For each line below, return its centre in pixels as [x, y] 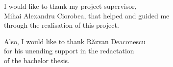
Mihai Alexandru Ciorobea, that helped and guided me [87, 15]
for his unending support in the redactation [69, 51]
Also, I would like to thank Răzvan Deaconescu [75, 41]
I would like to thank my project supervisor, [70, 6]
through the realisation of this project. [62, 25]
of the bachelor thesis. [37, 60]
